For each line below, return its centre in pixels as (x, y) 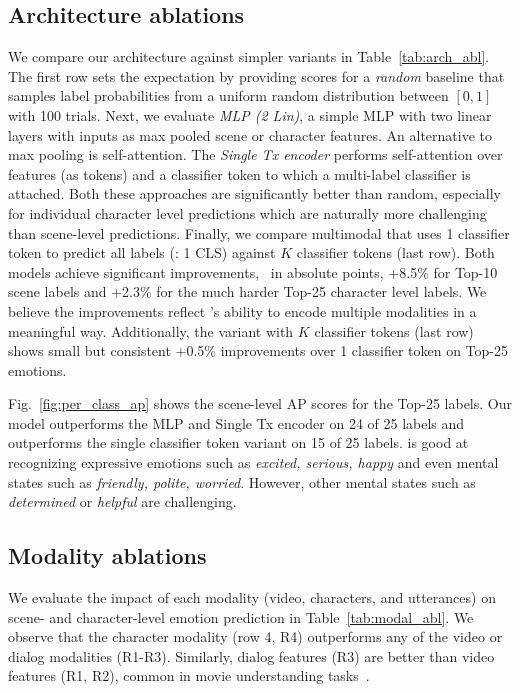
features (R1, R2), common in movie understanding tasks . (189, 675)
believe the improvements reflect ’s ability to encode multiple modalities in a (242, 310)
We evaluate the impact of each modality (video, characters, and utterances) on (252, 597)
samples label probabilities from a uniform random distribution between (228, 95)
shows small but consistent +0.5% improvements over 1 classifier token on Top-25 (258, 350)
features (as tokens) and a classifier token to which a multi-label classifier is (239, 173)
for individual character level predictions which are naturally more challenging (247, 212)
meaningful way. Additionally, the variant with (151, 330)
